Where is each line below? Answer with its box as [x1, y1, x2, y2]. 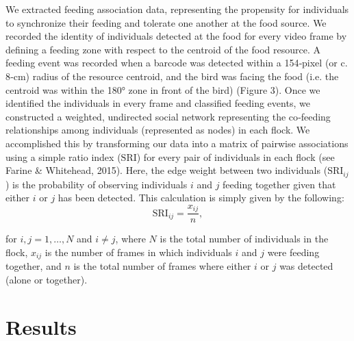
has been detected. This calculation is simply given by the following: [58, 190, 344, 205]
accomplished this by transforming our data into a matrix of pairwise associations [5, 136, 349, 150]
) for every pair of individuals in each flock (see [136, 149, 335, 164]
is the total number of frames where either [73, 259, 251, 273]
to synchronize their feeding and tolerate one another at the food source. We [5, 15, 327, 29]
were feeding [267, 244, 320, 259]
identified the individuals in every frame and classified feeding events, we [5, 96, 310, 110]
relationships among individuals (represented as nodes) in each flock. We [5, 123, 310, 137]
